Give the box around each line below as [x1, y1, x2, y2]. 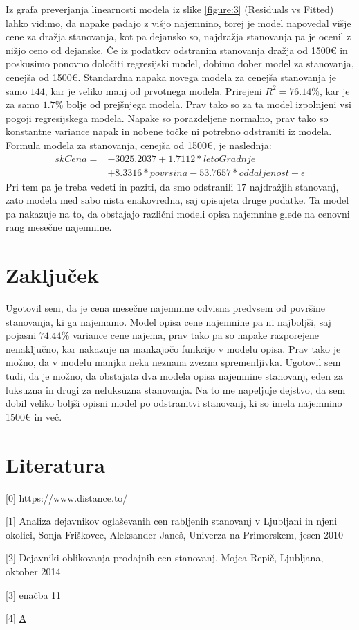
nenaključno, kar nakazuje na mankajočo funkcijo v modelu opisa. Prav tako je [6, 341, 341, 356]
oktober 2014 [6, 563, 61, 578]
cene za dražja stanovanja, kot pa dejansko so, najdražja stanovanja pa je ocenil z [6, 29, 351, 44]
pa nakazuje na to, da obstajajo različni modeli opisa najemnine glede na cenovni [6, 206, 350, 220]
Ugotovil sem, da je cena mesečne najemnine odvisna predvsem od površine [6, 301, 326, 315]
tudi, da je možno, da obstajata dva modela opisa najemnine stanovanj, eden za [6, 369, 343, 383]
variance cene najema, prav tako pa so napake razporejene [72, 328, 320, 342]
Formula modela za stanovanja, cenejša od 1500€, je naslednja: [6, 137, 272, 152]
